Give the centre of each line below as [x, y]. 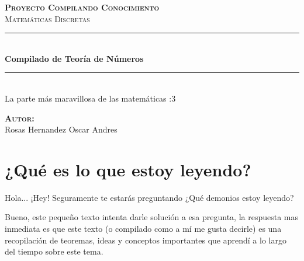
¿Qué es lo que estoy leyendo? [128, 169]
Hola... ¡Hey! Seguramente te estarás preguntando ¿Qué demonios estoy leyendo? [149, 197]
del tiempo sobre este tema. [54, 251]
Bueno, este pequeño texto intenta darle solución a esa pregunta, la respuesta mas [152, 217]
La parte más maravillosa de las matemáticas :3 [90, 98]
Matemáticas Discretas [47, 18]
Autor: [20, 118]
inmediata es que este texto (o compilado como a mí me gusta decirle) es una [143, 229]
